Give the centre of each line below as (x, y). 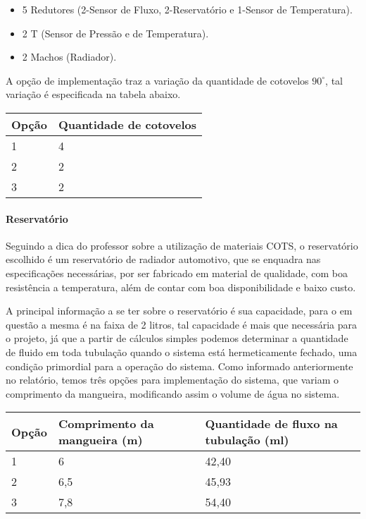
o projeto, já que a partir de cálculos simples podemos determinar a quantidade (177, 338)
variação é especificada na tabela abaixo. (93, 94)
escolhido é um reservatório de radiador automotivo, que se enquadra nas (163, 259)
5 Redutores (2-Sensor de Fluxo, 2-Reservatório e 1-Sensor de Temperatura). (187, 9)
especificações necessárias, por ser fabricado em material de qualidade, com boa (177, 273)
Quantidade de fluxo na (271, 424)
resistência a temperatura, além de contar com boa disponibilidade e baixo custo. (181, 287)
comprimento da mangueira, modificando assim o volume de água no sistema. (173, 393)
